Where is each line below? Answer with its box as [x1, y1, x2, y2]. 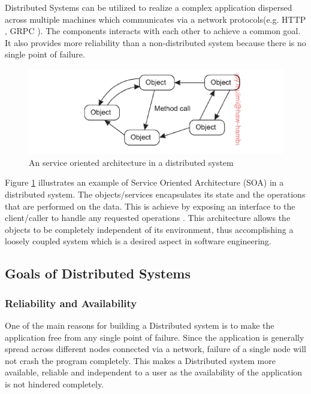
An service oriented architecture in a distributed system [29, 156, 234, 168]
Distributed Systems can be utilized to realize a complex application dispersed [5, 1, 292, 13]
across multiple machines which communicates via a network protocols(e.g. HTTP [5, 13, 306, 25]
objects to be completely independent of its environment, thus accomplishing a [5, 223, 294, 235]
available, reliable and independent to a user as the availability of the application [5, 366, 303, 378]
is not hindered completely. [5, 377, 104, 390]
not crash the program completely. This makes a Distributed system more [5, 354, 276, 366]
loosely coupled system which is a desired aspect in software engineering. [5, 235, 271, 247]
